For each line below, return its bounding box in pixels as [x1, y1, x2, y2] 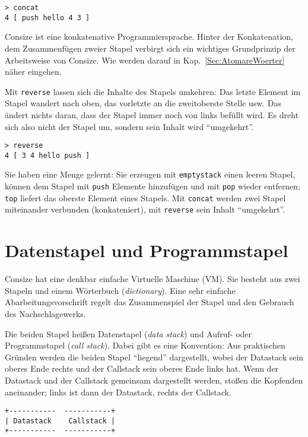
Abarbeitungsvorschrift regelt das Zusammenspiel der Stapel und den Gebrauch [5, 296, 294, 308]
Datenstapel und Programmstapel [5, 238, 288, 262]
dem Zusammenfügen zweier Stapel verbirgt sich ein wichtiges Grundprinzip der [5, 42, 296, 54]
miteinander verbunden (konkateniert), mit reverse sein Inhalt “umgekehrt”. [5, 203, 285, 216]
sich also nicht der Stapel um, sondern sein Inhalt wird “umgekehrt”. [5, 120, 254, 132]
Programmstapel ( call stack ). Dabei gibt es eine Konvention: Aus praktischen [5, 339, 285, 351]
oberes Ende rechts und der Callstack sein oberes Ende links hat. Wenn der [5, 362, 279, 375]
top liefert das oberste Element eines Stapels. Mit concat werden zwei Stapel [5, 191, 286, 204]
